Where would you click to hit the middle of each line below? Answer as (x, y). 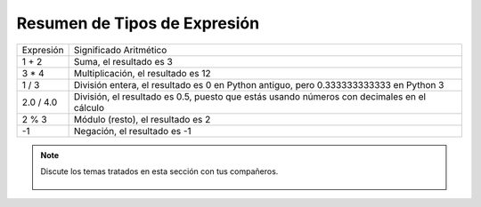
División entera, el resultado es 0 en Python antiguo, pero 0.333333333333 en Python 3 (259, 84)
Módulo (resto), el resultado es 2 (142, 119)
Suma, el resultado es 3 (123, 61)
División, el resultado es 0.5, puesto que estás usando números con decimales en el (250, 96)
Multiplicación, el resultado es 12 (142, 73)
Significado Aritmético (120, 50)
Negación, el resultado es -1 (132, 131)
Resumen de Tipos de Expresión (138, 23)
